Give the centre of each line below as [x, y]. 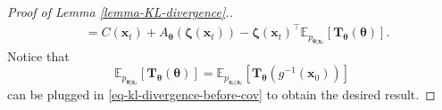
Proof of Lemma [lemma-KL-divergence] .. [120, 12]
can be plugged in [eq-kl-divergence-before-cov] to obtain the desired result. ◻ [221, 94]
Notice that [38, 55]
